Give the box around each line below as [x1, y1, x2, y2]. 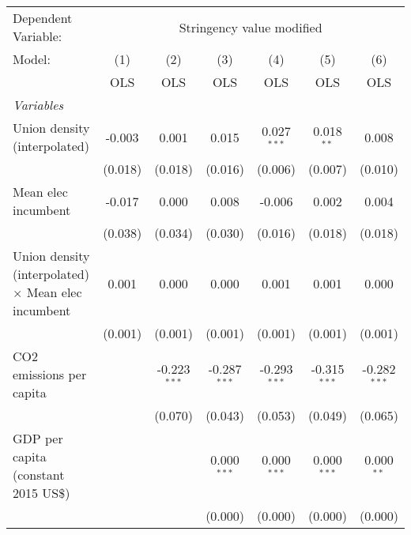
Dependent [13, 9, 73, 27]
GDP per [13, 429, 63, 447]
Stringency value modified [179, 17, 322, 36]
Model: [13, 50, 51, 68]
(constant [13, 465, 65, 484]
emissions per [13, 365, 87, 383]
